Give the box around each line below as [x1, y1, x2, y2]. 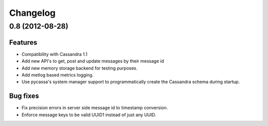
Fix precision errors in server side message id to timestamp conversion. [21, 105, 168, 111]
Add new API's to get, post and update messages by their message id [21, 58, 164, 64]
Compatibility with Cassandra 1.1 [21, 51, 88, 57]
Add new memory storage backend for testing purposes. [21, 65, 138, 71]
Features [9, 38, 37, 46]
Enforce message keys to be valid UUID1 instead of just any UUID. [21, 112, 156, 118]
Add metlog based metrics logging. [21, 72, 94, 78]
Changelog [9, 7, 56, 18]
